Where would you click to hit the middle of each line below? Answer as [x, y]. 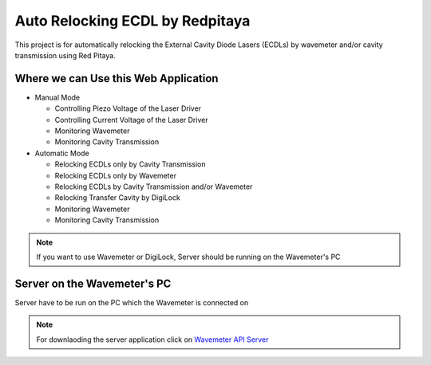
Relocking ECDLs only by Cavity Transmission [130, 164]
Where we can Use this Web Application [117, 78]
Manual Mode [57, 97]
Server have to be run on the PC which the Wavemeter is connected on [132, 302]
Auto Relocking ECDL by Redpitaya [132, 21]
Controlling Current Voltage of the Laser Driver [131, 120]
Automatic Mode [62, 153]
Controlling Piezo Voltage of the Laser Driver [128, 108]
